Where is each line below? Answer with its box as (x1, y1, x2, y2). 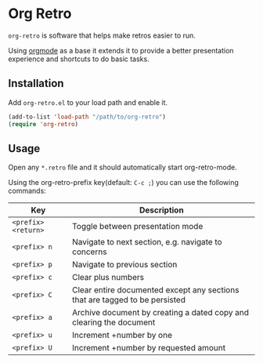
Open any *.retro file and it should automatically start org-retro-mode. (8, 162, 237, 172)
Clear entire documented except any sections (71, 285, 240, 296)
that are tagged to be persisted (71, 295, 186, 306)
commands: (8, 186, 47, 196)
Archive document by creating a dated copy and (71, 307, 249, 318)
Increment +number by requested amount (71, 343, 225, 354)
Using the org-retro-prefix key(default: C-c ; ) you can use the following (8, 178, 239, 187)
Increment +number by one (71, 330, 172, 341)
